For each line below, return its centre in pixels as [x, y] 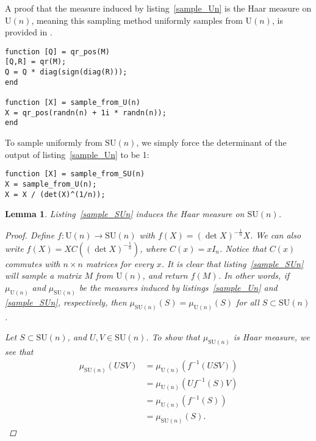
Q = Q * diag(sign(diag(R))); [66, 72]
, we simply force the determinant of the [211, 142]
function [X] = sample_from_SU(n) [75, 174]
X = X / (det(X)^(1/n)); [55, 194]
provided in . [29, 32]
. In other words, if [253, 275]
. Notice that [243, 248]
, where [153, 248]
